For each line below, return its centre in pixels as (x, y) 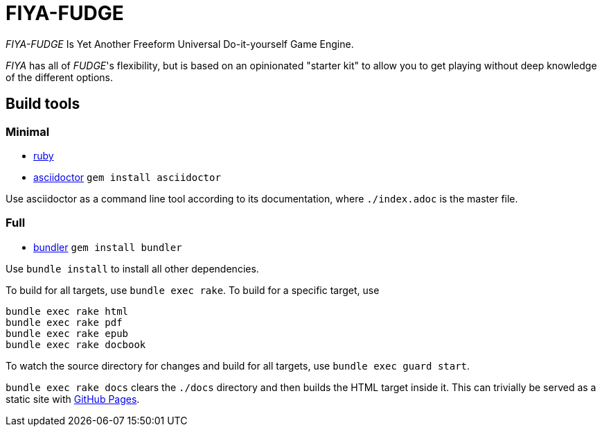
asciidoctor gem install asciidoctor (127, 177)
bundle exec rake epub (67, 333)
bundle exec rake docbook (76, 344)
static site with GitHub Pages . (73, 399)
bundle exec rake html (67, 311)
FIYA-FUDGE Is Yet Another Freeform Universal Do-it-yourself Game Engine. (180, 44)
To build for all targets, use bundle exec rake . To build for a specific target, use (193, 290)
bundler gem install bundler (108, 247)
